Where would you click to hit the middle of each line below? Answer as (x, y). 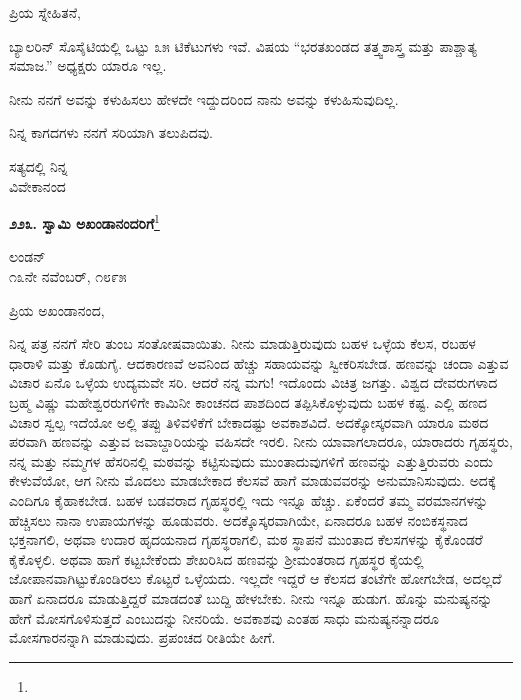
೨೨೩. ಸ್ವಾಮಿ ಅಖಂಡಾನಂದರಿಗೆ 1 (84, 221)
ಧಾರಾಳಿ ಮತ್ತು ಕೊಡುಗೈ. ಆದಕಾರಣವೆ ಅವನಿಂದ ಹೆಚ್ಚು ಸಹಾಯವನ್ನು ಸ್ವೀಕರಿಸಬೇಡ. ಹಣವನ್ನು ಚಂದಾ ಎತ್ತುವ (259, 362)
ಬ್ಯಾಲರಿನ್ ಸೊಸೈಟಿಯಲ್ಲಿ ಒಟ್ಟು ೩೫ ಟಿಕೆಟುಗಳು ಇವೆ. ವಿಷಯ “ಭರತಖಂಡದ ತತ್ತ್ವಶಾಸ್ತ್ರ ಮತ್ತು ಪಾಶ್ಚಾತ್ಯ (243, 45)
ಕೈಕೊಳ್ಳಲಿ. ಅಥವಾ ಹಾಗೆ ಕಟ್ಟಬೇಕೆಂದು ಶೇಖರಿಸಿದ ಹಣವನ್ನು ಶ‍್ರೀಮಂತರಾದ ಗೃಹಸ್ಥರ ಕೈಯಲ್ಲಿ (216, 558)
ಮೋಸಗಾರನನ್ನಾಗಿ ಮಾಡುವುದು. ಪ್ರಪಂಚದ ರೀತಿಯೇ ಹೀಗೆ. (142, 637)
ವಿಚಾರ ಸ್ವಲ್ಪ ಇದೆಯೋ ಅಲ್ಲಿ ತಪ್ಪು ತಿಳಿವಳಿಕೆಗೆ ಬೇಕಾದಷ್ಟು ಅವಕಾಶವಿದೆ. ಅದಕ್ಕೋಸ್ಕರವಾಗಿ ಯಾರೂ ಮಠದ (249, 421)
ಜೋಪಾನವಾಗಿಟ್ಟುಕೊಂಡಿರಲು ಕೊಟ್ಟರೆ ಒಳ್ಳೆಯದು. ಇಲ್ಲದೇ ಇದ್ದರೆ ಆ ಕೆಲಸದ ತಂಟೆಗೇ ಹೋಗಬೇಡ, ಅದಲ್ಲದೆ (255, 578)
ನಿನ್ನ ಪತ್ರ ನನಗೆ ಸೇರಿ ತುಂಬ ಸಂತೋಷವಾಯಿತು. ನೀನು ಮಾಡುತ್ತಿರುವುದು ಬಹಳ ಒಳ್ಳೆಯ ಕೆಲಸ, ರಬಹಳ (242, 343)
